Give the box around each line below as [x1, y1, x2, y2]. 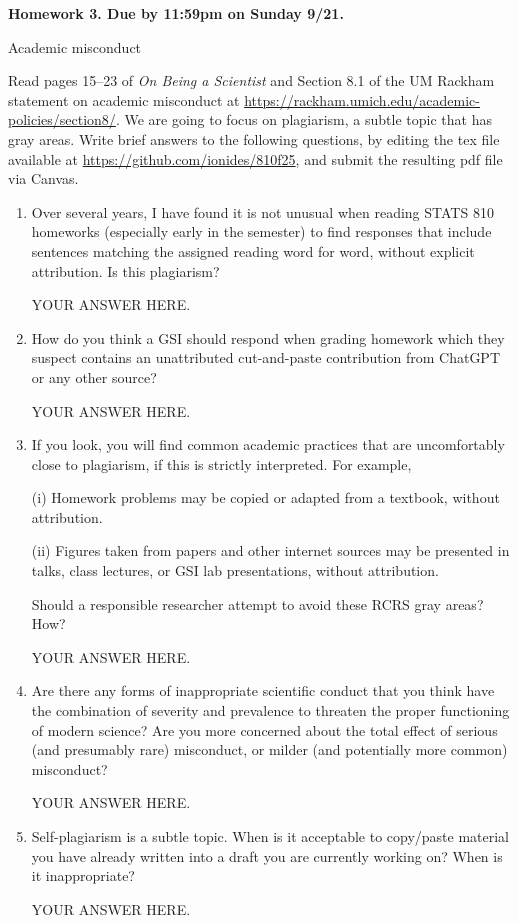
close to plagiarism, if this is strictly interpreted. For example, [31, 453, 412, 474]
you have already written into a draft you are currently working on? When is [31, 845, 503, 866]
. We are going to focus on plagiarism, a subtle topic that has [115, 109, 492, 130]
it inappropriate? [31, 865, 135, 886]
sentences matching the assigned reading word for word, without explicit [31, 240, 475, 261]
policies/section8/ [8, 109, 116, 130]
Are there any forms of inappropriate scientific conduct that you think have [31, 680, 495, 701]
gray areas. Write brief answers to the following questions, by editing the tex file [8, 128, 500, 149]
